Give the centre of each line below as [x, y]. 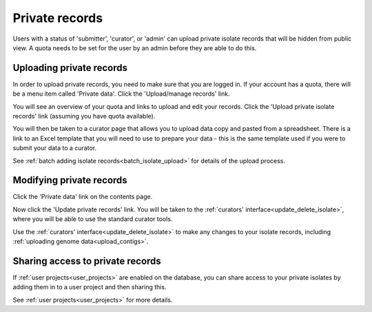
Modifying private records [70, 180]
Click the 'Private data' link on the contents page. [83, 197]
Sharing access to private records [87, 261]
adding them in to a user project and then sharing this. [90, 287]
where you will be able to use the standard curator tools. [93, 219]
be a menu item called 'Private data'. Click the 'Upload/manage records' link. [121, 94]
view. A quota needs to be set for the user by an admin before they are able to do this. [135, 48]
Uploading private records [70, 68]
